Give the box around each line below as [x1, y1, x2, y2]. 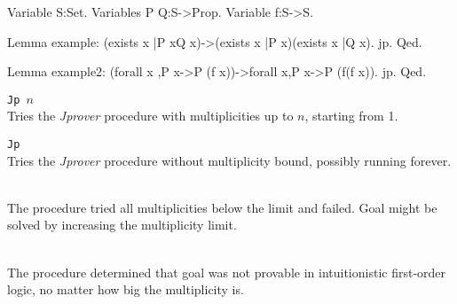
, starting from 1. [304, 106, 398, 125]
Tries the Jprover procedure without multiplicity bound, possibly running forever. [7, 151, 452, 169]
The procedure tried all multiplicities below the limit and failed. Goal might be [7, 198, 437, 216]
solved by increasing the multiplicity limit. [7, 215, 237, 234]
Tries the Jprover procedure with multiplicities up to [7, 106, 294, 125]
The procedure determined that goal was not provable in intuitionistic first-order [7, 262, 446, 281]
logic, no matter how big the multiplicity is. [7, 280, 244, 299]
